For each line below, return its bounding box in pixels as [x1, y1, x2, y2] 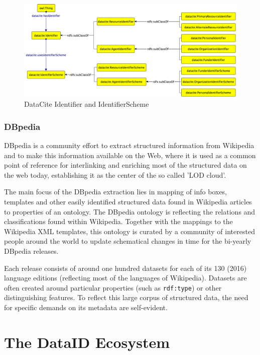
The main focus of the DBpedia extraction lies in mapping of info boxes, [4, 186, 227, 197]
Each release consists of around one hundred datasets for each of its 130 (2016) [4, 262, 247, 273]
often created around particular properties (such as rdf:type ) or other [4, 282, 222, 293]
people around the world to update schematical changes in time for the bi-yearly [4, 236, 251, 246]
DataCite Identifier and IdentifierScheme [24, 99, 149, 109]
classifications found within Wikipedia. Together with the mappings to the [4, 216, 233, 227]
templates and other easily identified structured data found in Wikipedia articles [4, 196, 252, 207]
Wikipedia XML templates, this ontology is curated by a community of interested [4, 226, 255, 236]
